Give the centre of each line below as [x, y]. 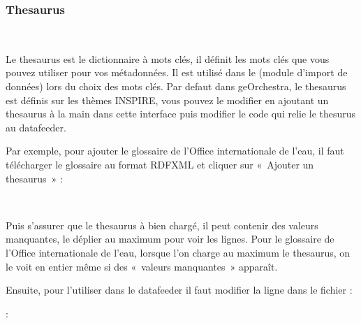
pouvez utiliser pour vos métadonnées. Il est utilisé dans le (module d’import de [177, 72]
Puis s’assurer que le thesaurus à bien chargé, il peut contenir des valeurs [162, 225]
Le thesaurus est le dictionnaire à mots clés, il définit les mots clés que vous [168, 58]
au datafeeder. [36, 127]
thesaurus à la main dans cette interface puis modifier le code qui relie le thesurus [181, 114]
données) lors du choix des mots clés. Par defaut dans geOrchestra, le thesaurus [176, 86]
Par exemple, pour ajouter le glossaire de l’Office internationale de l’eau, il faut [175, 151]
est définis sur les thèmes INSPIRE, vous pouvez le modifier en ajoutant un [167, 100]
